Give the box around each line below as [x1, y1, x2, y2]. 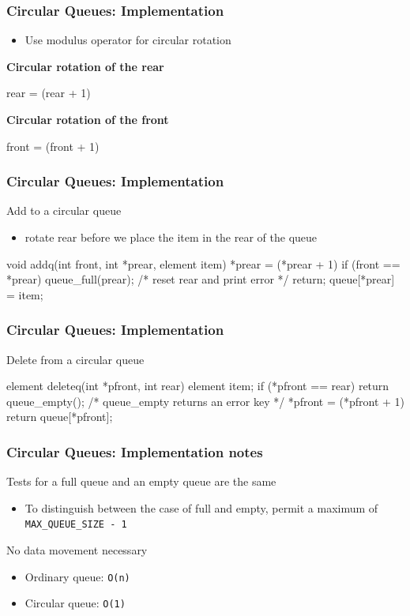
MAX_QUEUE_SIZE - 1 [24, 519, 127, 531]
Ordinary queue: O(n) [24, 568, 130, 584]
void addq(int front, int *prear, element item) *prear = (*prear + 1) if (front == [6, 255, 401, 272]
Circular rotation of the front [6, 111, 169, 127]
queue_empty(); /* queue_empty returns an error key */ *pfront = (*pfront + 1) [6, 393, 404, 409]
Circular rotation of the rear [6, 58, 164, 74]
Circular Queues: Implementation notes [6, 441, 263, 461]
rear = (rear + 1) [6, 85, 91, 101]
